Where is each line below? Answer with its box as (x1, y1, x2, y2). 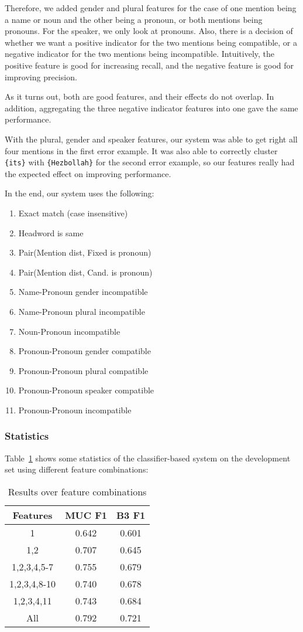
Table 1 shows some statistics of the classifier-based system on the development (5, 451, 291, 464)
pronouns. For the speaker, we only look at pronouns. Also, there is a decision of (5, 25, 293, 37)
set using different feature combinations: (5, 463, 149, 475)
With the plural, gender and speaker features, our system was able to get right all (5, 132, 298, 145)
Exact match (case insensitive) (18, 206, 128, 219)
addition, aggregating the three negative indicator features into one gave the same (5, 101, 298, 114)
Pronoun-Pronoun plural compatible (18, 364, 149, 376)
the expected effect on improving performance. (5, 167, 171, 179)
